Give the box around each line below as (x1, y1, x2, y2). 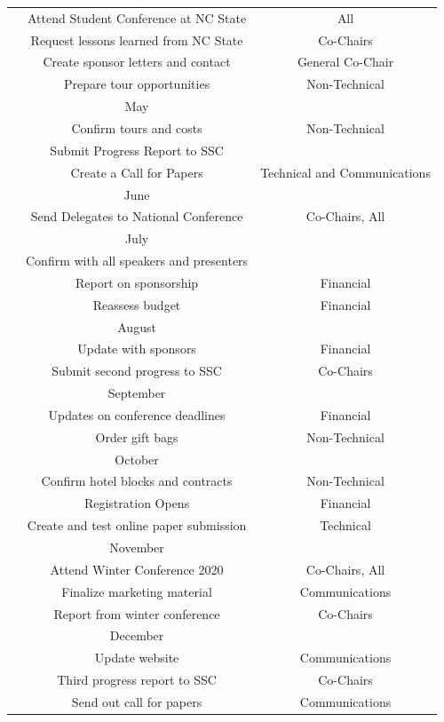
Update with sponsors (77, 339, 196, 358)
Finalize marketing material (61, 582, 212, 600)
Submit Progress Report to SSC (50, 140, 224, 159)
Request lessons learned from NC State (30, 30, 243, 49)
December (109, 626, 164, 645)
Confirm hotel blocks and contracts (41, 472, 233, 490)
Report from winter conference (53, 604, 220, 623)
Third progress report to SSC (57, 670, 217, 689)
